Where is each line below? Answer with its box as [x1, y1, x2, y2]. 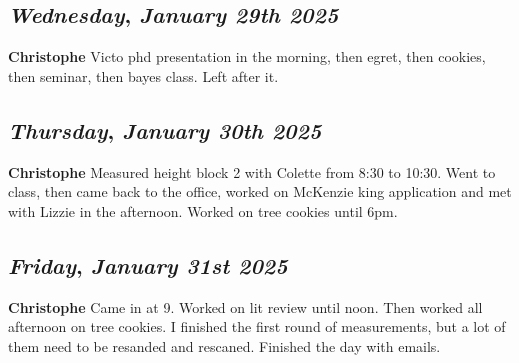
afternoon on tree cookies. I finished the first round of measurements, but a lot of [8, 316, 506, 337]
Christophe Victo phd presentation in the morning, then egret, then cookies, [8, 46, 486, 67]
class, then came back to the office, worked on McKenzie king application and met [8, 181, 512, 202]
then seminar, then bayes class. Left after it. [8, 65, 279, 86]
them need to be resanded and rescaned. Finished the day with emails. [8, 335, 441, 356]
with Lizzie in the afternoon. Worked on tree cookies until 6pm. [8, 200, 398, 221]
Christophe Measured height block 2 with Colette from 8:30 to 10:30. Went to [8, 161, 496, 182]
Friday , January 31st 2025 [8, 249, 288, 280]
